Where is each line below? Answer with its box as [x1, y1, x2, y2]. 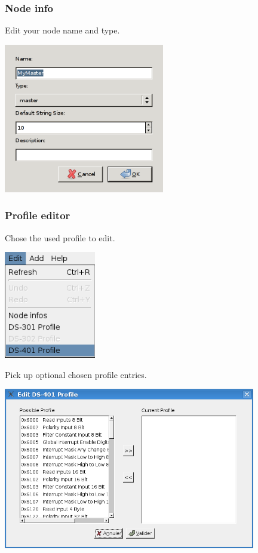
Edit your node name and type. [5, 24, 120, 36]
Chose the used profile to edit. [5, 231, 115, 244]
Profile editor [5, 208, 70, 223]
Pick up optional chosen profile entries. [5, 368, 147, 380]
